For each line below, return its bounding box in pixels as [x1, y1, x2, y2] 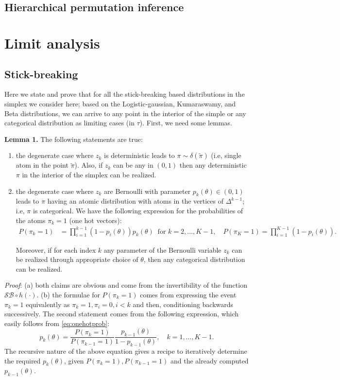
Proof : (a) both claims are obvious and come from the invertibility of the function [4, 280, 247, 290]
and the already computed [170, 355, 249, 365]
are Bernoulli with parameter [104, 186, 191, 196]
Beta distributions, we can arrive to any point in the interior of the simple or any [4, 108, 246, 118]
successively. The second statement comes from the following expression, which [4, 309, 239, 319]
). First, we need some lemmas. [139, 118, 232, 128]
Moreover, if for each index [16, 244, 96, 255]
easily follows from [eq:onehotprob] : [4, 318, 110, 328]
